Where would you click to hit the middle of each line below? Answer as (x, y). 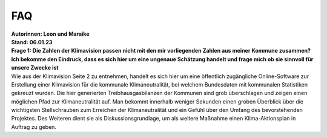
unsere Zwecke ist (35, 68)
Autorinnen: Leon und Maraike (50, 34)
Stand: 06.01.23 (32, 42)
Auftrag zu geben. (34, 126)
